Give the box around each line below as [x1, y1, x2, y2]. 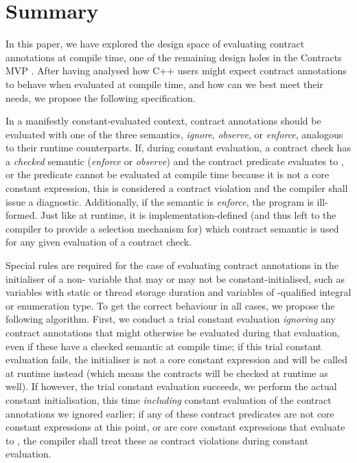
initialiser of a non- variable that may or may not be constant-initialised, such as [5, 271, 345, 286]
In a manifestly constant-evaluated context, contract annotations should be [5, 114, 321, 128]
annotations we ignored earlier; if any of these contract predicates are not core [5, 406, 334, 420]
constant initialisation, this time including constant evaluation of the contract [5, 392, 332, 407]
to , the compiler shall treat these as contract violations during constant [5, 433, 309, 447]
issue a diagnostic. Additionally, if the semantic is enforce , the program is [5, 194, 314, 208]
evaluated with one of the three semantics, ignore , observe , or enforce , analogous [5, 127, 343, 141]
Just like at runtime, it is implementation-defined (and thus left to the [40, 208, 336, 222]
